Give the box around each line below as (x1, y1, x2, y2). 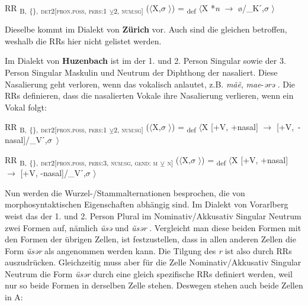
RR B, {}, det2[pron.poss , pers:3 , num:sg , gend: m (5, 154, 158, 167)
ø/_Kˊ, (238, 2, 264, 14)
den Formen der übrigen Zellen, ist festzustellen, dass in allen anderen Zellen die (5, 233, 296, 245)
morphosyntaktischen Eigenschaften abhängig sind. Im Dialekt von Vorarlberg (5, 198, 288, 210)
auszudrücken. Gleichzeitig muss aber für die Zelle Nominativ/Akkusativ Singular (5, 256, 301, 268)
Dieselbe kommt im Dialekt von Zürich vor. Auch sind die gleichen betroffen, (5, 23, 287, 35)
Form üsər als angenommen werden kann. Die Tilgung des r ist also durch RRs (5, 244, 292, 257)
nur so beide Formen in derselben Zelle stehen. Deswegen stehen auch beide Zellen (5, 279, 303, 291)
